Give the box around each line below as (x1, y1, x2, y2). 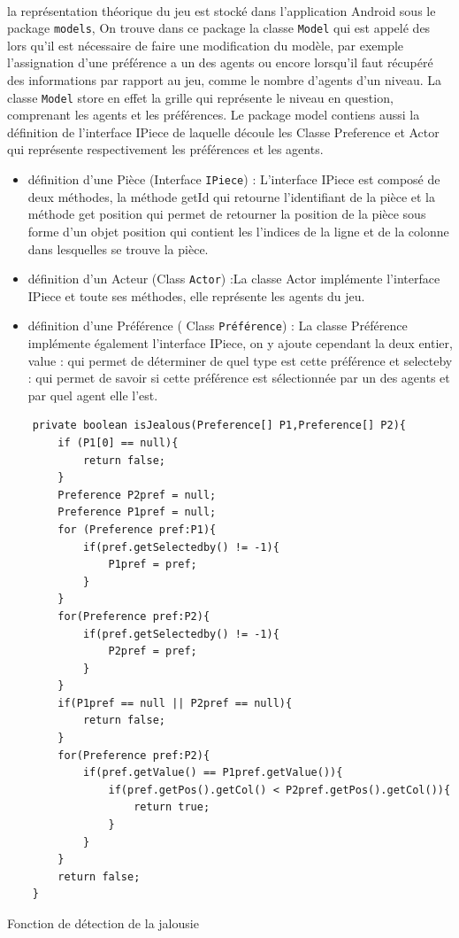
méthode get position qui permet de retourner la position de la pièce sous (27, 205, 426, 223)
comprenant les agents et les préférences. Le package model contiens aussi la (7, 105, 420, 124)
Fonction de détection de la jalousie (7, 914, 199, 932)
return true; (134, 801, 210, 814)
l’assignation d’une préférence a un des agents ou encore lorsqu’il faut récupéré (7, 53, 433, 72)
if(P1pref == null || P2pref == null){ (57, 696, 293, 709)
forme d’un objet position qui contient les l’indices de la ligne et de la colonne (27, 221, 449, 240)
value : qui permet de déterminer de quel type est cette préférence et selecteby (27, 351, 453, 369)
